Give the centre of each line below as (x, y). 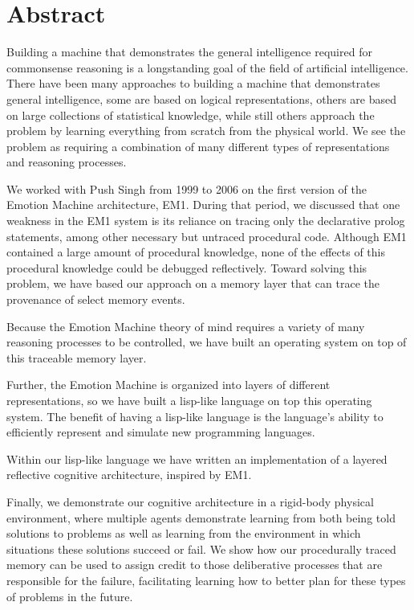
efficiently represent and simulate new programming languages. (161, 432)
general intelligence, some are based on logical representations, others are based (201, 98)
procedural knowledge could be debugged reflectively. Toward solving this (187, 267)
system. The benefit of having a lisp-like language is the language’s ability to (195, 416)
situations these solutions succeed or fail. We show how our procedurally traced (201, 549)
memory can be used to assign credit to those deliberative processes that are (195, 565)
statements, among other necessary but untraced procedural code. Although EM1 (207, 236)
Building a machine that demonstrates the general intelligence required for (189, 52)
